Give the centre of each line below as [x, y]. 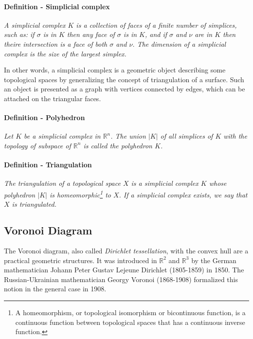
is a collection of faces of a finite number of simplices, [156, 25]
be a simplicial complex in [62, 136]
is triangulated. [34, 204]
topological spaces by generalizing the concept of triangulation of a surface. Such [124, 79]
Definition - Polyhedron [45, 117]
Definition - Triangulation [48, 165]
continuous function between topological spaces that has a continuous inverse [130, 322]
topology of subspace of [37, 145]
